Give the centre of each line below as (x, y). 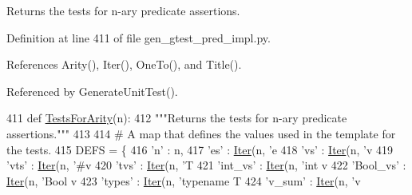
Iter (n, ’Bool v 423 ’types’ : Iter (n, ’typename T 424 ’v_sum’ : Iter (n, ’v (184, 180)
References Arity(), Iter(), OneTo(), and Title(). (124, 64)
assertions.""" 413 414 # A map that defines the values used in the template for (201, 133)
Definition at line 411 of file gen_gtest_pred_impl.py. (139, 37)
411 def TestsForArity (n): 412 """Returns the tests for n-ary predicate (177, 118)
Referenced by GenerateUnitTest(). (92, 91)
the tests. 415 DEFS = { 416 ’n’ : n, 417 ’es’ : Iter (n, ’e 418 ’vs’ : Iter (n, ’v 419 (200, 149)
